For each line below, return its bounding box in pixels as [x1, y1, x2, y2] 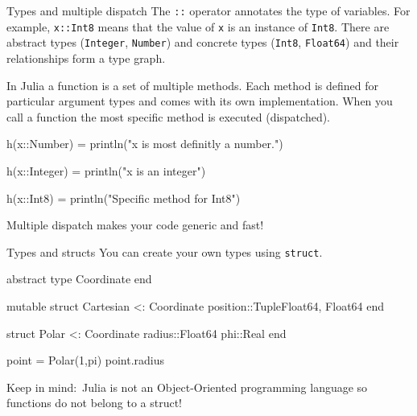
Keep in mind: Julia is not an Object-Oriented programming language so [6, 378, 368, 395]
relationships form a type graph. [6, 49, 166, 66]
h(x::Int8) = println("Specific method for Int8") [6, 189, 241, 206]
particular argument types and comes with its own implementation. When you [6, 93, 393, 109]
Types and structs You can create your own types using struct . [6, 243, 323, 260]
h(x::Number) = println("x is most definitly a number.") [6, 135, 283, 152]
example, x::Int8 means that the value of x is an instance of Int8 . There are [6, 18, 390, 35]
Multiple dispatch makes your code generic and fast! [6, 216, 264, 233]
